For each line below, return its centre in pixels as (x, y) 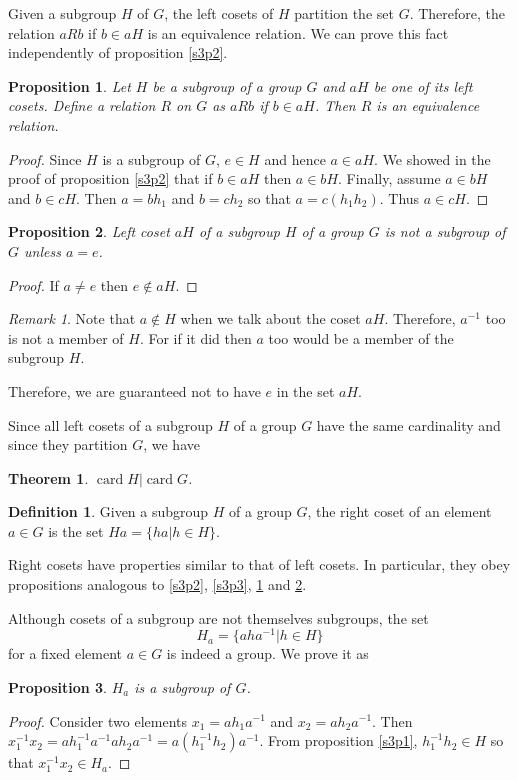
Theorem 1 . (48, 477)
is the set (76, 530)
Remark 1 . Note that (72, 318)
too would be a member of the (361, 337)
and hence (295, 158)
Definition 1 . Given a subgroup (108, 511)
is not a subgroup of (445, 231)
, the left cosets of (219, 13)
